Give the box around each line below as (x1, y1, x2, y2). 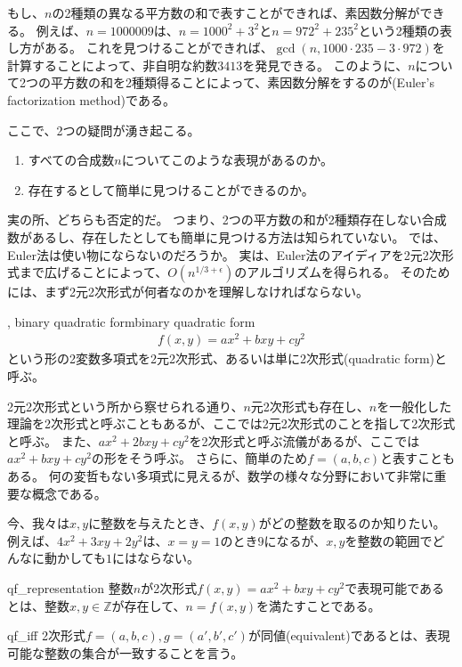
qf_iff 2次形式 (7, 626, 85, 645)
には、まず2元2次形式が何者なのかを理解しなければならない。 (7, 282, 369, 301)
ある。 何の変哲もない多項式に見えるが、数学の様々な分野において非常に (7, 466, 434, 484)
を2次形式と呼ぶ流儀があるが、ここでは (189, 431, 420, 450)
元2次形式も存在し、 (250, 396, 369, 415)
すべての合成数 (28, 150, 115, 169)
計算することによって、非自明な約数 (7, 55, 218, 74)
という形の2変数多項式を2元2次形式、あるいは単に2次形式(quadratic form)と (7, 349, 447, 368)
